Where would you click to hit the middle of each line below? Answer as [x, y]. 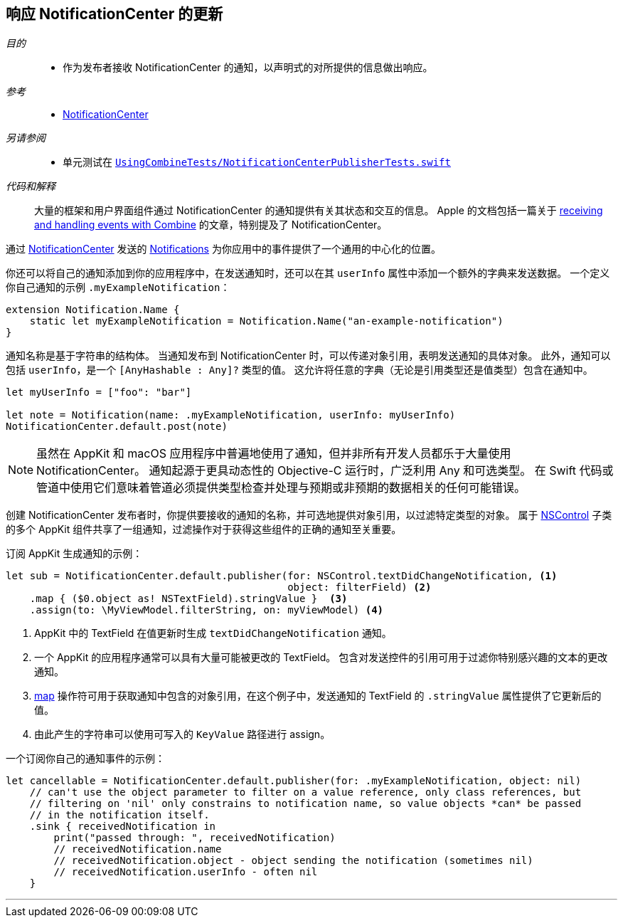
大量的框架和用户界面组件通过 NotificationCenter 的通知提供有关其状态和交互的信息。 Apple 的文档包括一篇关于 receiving [319, 211]
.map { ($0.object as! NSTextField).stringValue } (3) [188, 599]
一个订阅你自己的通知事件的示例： [85, 759]
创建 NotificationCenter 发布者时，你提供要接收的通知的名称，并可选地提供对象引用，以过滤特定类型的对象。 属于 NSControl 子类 [309, 515]
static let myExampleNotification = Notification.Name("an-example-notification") [266, 321]
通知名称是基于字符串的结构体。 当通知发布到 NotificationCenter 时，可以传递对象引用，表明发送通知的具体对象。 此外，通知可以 [308, 356]
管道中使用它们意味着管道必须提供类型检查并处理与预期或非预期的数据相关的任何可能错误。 [281, 488]
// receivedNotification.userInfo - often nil [186, 872]
